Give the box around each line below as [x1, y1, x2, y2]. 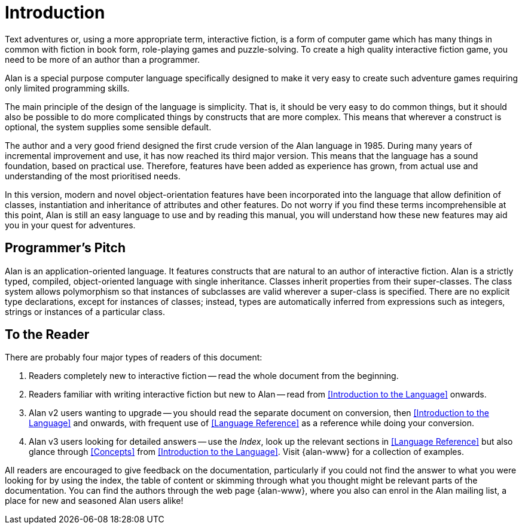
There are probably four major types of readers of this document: [5, 352, 262, 363]
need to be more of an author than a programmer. [5, 54, 200, 65]
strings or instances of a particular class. [5, 306, 166, 317]
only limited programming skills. [5, 82, 130, 93]
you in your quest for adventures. [5, 219, 136, 230]
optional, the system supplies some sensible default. [5, 121, 212, 132]
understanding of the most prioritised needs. [5, 170, 181, 181]
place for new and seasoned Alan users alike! [5, 496, 184, 506]
